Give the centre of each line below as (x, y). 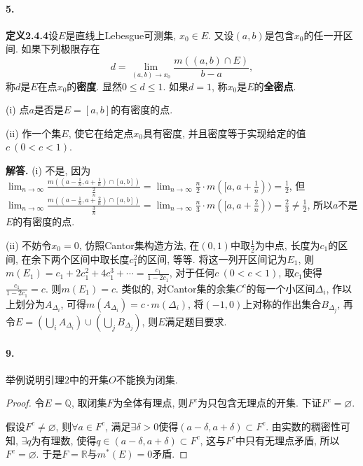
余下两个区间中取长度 (80, 259)
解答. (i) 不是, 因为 (48, 170)
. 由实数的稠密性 (303, 426)
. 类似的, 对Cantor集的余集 (176, 288)
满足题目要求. (196, 321)
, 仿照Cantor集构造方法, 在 (139, 245)
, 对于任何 (192, 273)
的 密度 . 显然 (94, 86)
